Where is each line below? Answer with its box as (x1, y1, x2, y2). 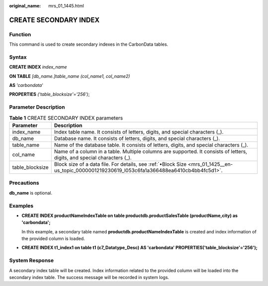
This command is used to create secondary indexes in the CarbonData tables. (9, 41, 168, 47)
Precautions (9, 179, 39, 186)
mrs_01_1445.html (48, 3, 84, 8)
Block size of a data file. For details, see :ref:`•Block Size (54, 160, 187, 167)
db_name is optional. (9, 190, 53, 196)
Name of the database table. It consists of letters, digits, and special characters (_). (54, 142, 248, 148)
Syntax (9, 54, 27, 61)
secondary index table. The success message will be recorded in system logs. (9, 274, 169, 280)
